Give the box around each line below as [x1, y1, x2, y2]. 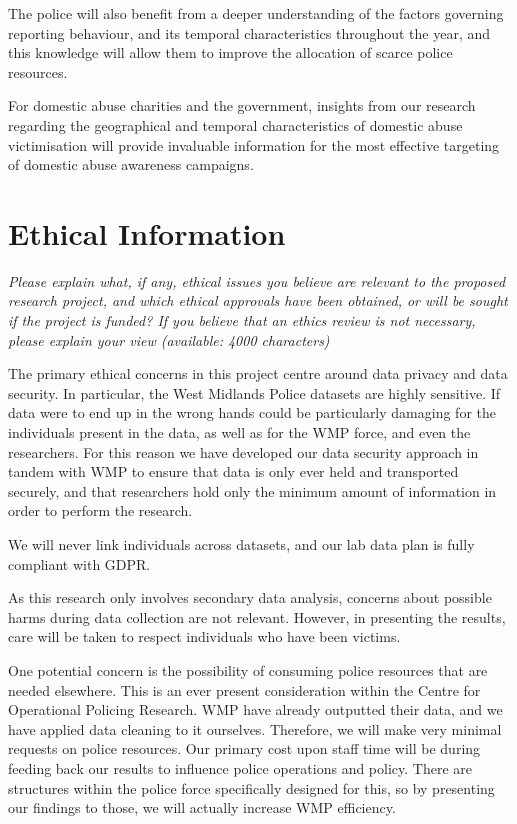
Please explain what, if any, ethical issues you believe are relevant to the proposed [8, 270, 506, 291]
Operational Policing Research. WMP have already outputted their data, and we [8, 699, 503, 720]
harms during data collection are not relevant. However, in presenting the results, [8, 606, 506, 627]
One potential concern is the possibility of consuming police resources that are [8, 659, 488, 680]
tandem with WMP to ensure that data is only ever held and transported [8, 461, 459, 482]
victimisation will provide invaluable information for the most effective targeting [8, 134, 500, 155]
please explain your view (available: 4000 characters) [8, 329, 330, 350]
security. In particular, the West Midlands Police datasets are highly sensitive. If [8, 382, 501, 403]
